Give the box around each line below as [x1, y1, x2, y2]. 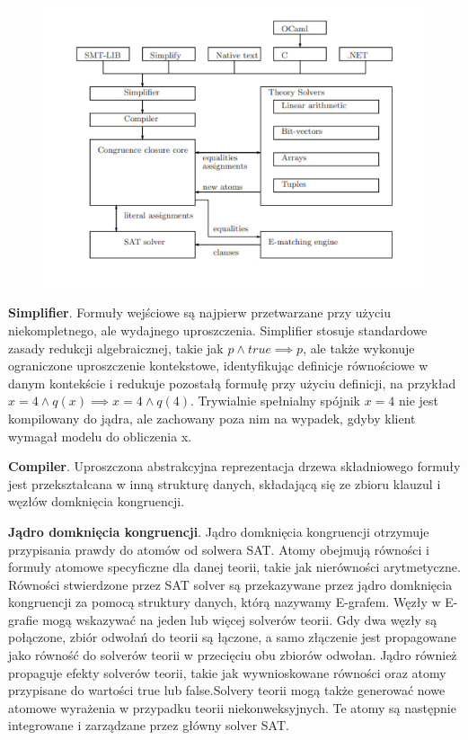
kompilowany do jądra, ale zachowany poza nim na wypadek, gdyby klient [8, 408, 416, 427]
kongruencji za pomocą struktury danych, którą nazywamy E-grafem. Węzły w [8, 593, 441, 611]
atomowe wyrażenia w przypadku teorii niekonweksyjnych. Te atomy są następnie [8, 698, 456, 717]
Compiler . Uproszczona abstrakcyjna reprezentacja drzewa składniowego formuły [8, 457, 461, 476]
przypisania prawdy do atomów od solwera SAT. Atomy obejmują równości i [8, 539, 429, 558]
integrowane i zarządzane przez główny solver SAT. [8, 716, 289, 735]
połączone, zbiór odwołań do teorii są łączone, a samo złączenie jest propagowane [8, 628, 456, 646]
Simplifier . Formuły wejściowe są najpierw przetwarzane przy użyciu [8, 303, 392, 322]
